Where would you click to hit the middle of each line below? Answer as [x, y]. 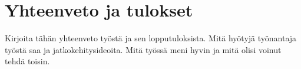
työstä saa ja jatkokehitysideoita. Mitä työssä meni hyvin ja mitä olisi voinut [143, 49]
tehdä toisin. [27, 61]
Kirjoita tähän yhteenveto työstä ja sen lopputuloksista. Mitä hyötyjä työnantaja [151, 38]
